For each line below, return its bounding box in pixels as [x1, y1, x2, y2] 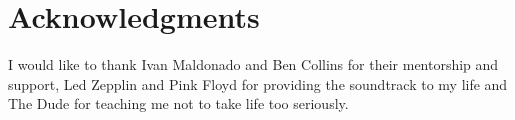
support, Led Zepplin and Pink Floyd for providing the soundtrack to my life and [8, 73, 508, 94]
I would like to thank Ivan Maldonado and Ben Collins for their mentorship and [8, 54, 499, 75]
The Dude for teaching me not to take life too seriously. [8, 93, 349, 114]
